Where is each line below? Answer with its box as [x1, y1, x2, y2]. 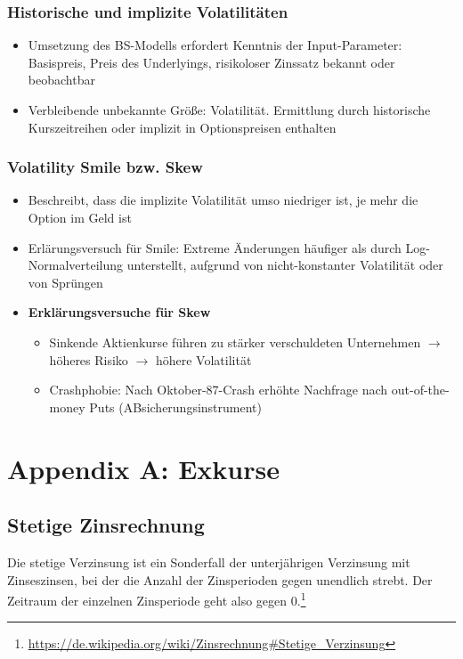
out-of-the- [391, 380, 450, 399]
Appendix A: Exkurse [7, 450, 280, 486]
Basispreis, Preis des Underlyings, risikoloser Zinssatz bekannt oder [28, 53, 395, 71]
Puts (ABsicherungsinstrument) [89, 397, 262, 416]
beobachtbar [28, 70, 95, 89]
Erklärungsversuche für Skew [28, 303, 211, 321]
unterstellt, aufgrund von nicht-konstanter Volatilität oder [126, 256, 443, 274]
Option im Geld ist [28, 208, 132, 226]
